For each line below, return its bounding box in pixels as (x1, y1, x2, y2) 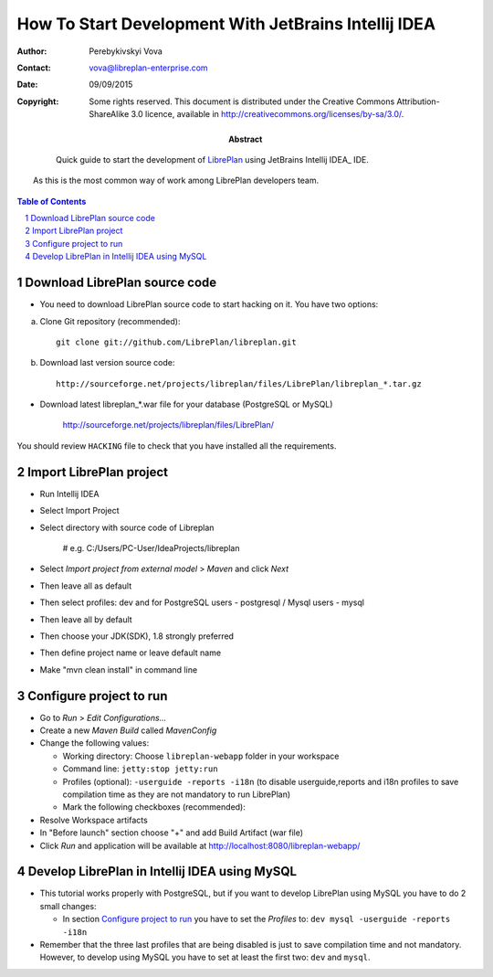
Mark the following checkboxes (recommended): (62, 802, 246, 812)
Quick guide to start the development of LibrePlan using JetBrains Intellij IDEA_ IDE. (56, 154, 369, 165)
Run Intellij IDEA (39, 488, 100, 499)
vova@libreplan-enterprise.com (89, 62, 209, 73)
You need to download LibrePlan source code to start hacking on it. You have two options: (39, 299, 379, 310)
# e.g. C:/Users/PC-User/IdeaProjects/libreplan (62, 542, 240, 553)
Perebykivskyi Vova (89, 46, 163, 57)
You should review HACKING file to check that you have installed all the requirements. (16, 440, 337, 451)
